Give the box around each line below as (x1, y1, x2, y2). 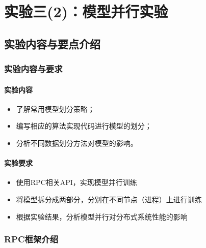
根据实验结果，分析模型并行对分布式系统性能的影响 (16, 211, 188, 222)
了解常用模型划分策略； (16, 103, 95, 114)
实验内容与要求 (4, 63, 63, 75)
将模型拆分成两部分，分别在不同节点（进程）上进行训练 (16, 194, 202, 204)
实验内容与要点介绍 (4, 36, 100, 51)
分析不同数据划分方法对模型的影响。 (16, 137, 138, 148)
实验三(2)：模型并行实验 (4, 1, 168, 22)
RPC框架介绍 (4, 233, 59, 245)
